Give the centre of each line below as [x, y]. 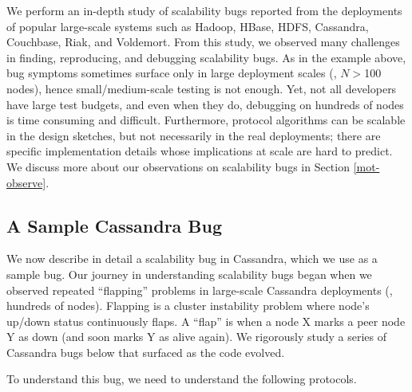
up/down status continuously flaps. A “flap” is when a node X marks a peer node [206, 321]
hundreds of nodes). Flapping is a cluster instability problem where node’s [188, 306]
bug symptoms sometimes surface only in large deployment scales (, [172, 73]
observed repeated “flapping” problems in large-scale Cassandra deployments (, [200, 290]
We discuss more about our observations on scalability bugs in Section [178, 166]
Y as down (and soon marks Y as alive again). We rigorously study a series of [196, 337]
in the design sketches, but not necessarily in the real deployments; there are [194, 135]
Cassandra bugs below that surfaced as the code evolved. [146, 352]
